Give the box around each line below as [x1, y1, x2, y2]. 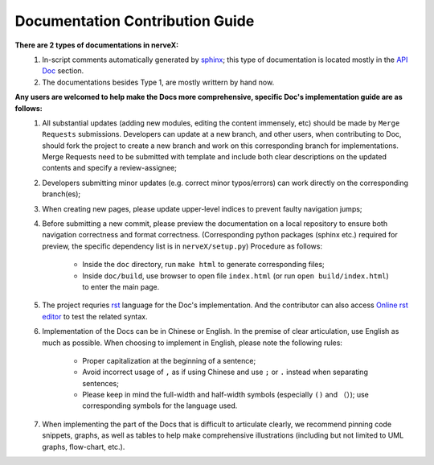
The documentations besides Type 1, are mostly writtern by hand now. [42, 77, 275, 87]
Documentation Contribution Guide [14, 12, 255, 30]
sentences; [82, 378, 120, 388]
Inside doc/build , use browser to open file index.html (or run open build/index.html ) [82, 270, 389, 281]
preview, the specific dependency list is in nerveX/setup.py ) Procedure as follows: [42, 241, 323, 251]
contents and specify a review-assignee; [42, 163, 177, 173]
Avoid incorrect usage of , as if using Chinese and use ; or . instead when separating [82, 367, 369, 377]
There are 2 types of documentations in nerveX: [14, 40, 179, 50]
